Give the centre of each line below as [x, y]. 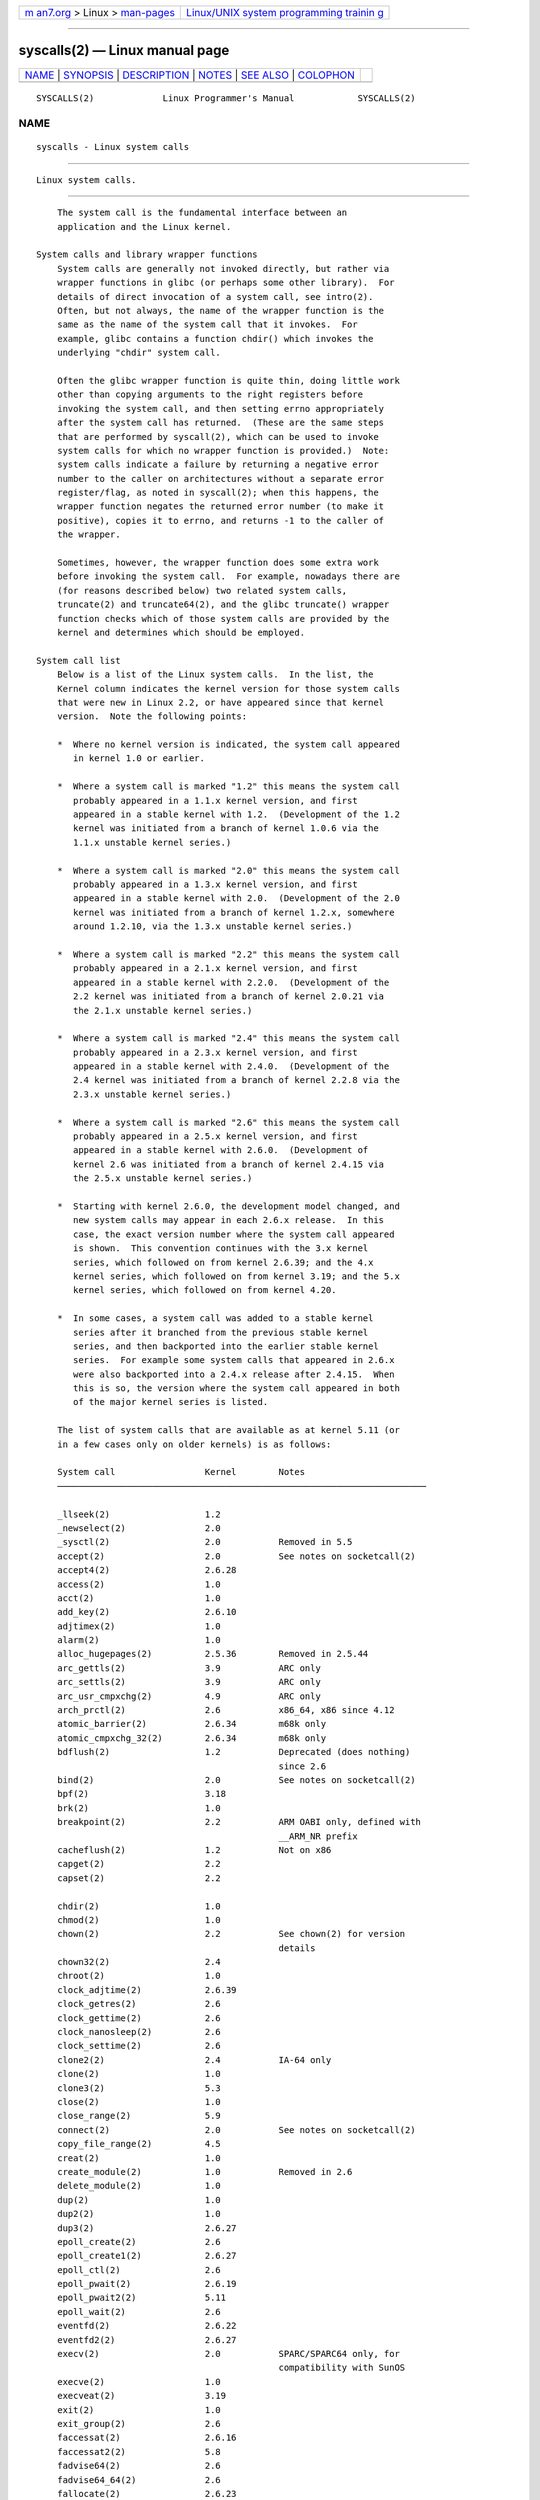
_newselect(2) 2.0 [139, 1528]
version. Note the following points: [152, 716]
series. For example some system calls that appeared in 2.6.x [234, 1360]
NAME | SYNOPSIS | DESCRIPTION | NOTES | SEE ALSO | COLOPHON [189, 75]
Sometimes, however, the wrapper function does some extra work [217, 563]
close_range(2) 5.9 [139, 2116]
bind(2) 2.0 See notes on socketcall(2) [236, 1780]
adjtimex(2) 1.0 [139, 1626]
